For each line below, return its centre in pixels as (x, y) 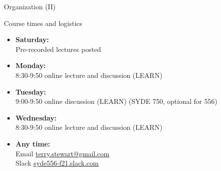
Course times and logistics (43, 23)
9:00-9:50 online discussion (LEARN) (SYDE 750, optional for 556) (116, 101)
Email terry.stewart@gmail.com (62, 153)
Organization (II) (30, 6)
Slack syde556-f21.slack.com (57, 163)
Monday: (31, 65)
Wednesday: (36, 117)
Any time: (33, 143)
